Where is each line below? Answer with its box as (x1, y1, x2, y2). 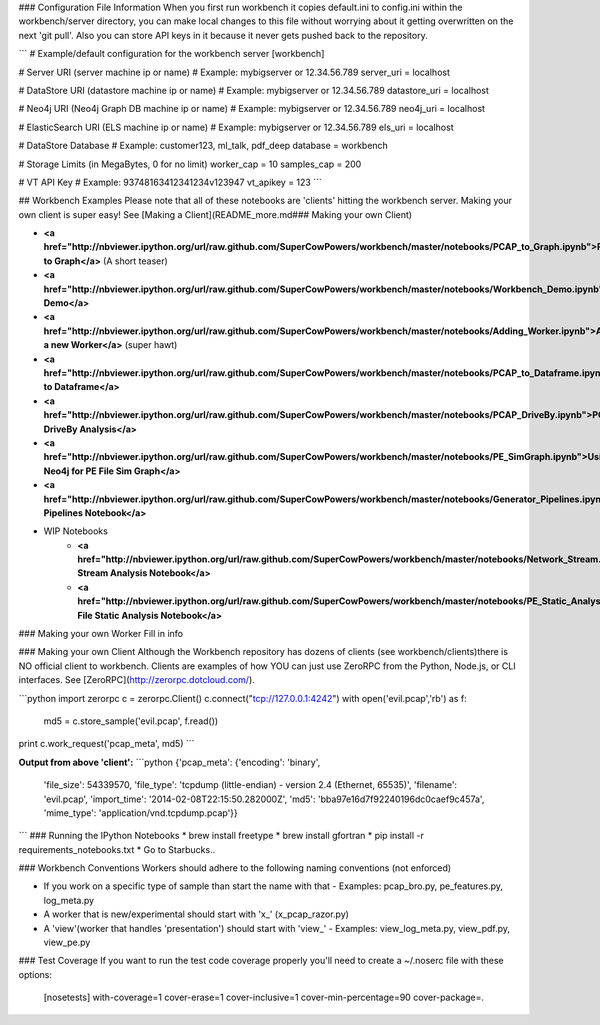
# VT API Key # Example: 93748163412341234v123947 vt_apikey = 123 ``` (18, 176, 322, 188)
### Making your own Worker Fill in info (18, 628, 184, 640)
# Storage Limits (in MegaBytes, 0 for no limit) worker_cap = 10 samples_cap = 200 (18, 158, 362, 170)
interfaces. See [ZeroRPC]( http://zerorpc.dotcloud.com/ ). (18, 674, 255, 686)
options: (18, 968, 53, 980)
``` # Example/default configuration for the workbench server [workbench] (18, 48, 325, 60)
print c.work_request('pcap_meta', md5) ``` (18, 738, 195, 750)
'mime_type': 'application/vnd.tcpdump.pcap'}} (43, 806, 239, 819)
